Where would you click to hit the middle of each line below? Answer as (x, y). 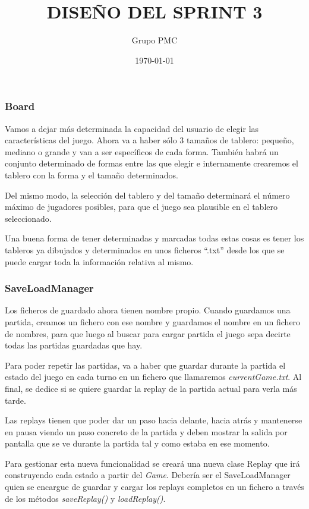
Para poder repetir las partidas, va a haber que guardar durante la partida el (145, 365)
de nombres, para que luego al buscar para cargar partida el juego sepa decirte (148, 333)
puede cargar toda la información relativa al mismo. (99, 261)
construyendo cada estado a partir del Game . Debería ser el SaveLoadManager (148, 475)
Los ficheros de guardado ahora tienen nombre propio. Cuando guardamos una (148, 310)
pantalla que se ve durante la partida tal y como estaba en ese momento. (137, 443)
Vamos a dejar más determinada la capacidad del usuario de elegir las (132, 128)
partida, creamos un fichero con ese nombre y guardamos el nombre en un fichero (153, 321)
